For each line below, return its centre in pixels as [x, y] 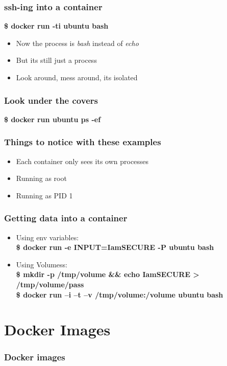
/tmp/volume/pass [50, 284]
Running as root [41, 178]
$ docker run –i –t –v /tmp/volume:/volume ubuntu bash [120, 294]
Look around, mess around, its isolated [77, 77]
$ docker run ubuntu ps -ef [53, 119]
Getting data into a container [66, 218]
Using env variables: [47, 237]
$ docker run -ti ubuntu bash [56, 26]
